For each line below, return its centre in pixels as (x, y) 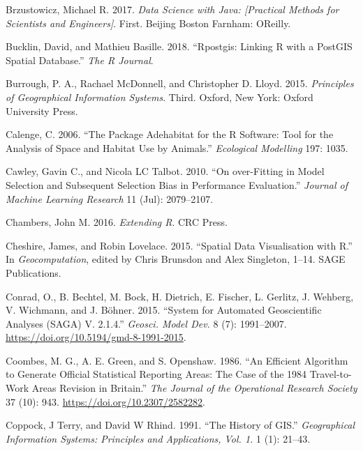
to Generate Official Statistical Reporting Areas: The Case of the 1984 (156, 374)
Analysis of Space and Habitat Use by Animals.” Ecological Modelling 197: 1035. (177, 147)
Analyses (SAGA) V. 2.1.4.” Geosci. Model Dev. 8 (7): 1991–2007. (146, 323)
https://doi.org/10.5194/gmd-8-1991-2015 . (96, 337)
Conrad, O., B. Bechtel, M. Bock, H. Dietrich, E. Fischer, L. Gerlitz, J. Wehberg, (180, 296)
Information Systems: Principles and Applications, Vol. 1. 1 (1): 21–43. (158, 438)
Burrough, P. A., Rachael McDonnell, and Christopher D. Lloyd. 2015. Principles (180, 83)
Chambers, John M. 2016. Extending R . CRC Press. (117, 222)
